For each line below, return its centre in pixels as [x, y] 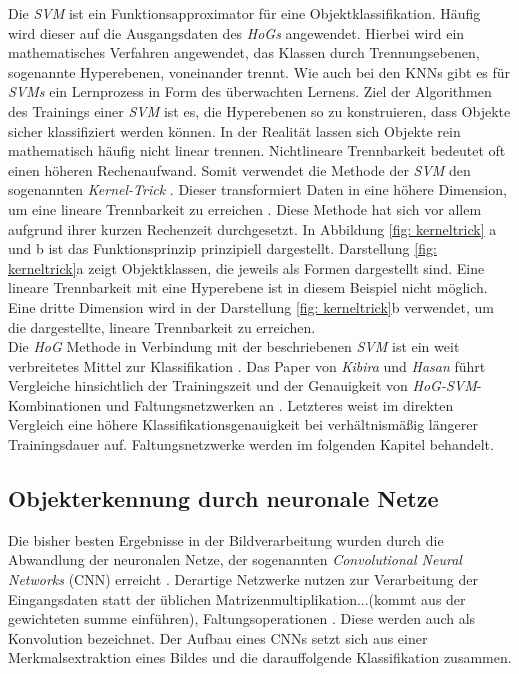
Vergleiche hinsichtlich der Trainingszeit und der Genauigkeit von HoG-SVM [242, 385]
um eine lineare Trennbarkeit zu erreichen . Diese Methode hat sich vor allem [245, 208]
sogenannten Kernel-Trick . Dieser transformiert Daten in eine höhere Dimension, [257, 189]
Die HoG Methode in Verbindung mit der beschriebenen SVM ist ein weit [234, 346]
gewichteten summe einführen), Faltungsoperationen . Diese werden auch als [242, 618]
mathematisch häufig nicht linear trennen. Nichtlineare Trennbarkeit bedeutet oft [257, 150]
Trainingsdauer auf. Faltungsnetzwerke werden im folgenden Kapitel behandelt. [251, 444]
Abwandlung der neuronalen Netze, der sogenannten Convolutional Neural [235, 559]
